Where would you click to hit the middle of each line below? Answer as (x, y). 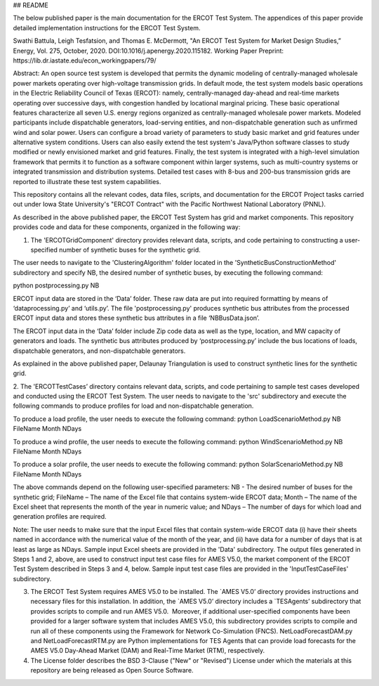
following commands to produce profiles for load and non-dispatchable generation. (133, 406)
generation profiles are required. (60, 517)
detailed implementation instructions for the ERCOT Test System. (107, 27)
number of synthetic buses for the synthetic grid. (129, 250)
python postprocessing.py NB (56, 285)
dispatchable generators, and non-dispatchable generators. (99, 351)
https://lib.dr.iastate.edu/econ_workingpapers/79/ (85, 60)
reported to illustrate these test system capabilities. (87, 181)
